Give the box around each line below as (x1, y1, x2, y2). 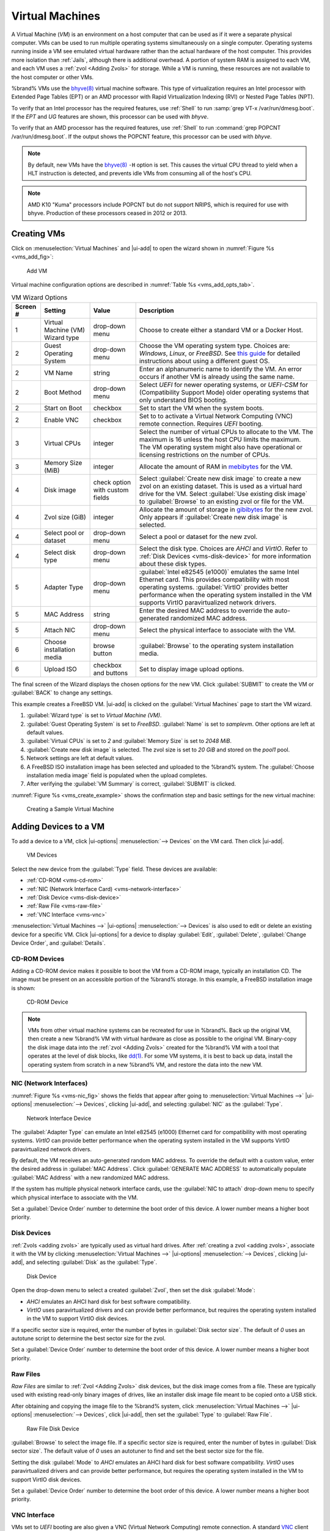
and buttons (93, 669, 128, 677)
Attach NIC (43, 626, 76, 634)
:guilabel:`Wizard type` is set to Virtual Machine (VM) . (26, 712, 162, 719)
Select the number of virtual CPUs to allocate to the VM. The (139, 427, 313, 436)
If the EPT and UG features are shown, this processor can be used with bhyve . (11, 113, 209, 121)
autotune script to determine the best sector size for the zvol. (11, 1335, 166, 1342)
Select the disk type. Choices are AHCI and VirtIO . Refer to (139, 544, 308, 553)
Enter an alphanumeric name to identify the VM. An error (139, 365, 302, 374)
